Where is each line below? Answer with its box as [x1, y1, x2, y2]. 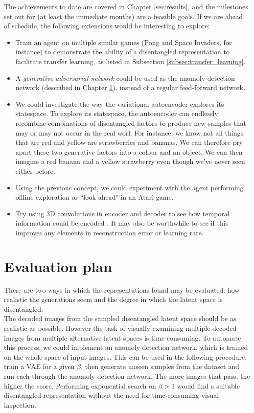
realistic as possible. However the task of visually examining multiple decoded [4, 322, 237, 333]
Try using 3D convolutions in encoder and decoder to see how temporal [15, 208, 230, 218]
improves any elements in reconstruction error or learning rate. [15, 227, 204, 237]
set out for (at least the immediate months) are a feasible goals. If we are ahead [4, 11, 243, 21]
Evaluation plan [4, 256, 113, 276]
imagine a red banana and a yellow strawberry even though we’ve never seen [15, 156, 245, 166]
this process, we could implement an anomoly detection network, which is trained [4, 342, 248, 352]
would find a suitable [177, 380, 240, 390]
